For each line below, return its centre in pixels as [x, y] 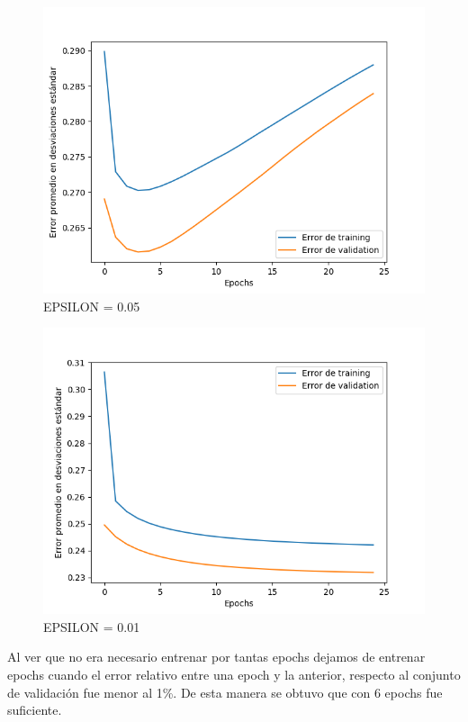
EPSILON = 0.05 [92, 306]
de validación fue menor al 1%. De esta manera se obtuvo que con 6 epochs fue [225, 692]
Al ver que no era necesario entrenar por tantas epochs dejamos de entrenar [216, 657]
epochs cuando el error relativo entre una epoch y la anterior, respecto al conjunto [234, 674]
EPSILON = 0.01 [92, 626]
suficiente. [35, 710]
